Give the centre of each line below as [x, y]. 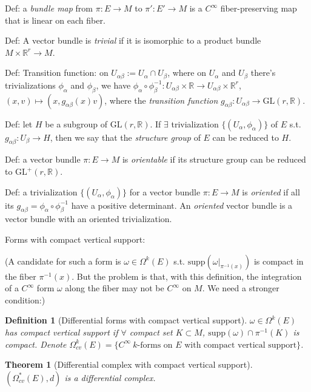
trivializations [30, 85]
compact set [151, 332]
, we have [113, 85]
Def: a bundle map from [49, 8]
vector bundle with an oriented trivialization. [89, 219]
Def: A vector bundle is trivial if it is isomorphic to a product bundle [133, 40]
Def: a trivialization [41, 191]
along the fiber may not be [115, 288]
